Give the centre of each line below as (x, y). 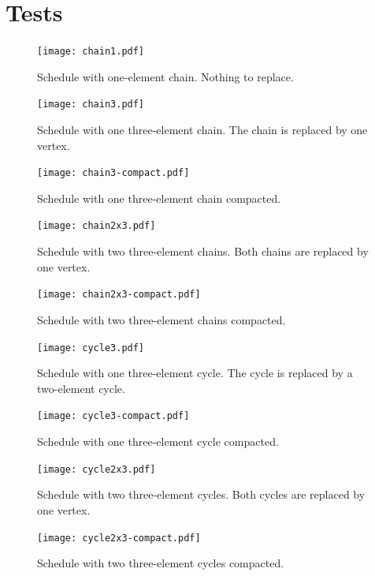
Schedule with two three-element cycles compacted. (161, 563)
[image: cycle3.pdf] (91, 348)
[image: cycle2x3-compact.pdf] (119, 538)
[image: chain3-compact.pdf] (113, 173)
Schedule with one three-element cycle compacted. (158, 441)
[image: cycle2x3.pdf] (97, 469)
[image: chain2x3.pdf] (97, 226)
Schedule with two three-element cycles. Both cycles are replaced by (201, 494)
